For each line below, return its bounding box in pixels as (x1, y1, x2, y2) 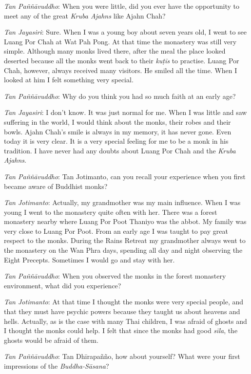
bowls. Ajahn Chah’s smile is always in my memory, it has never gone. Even (4, 126, 232, 136)
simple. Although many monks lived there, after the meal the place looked (4, 46, 226, 56)
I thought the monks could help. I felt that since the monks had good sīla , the (4, 325, 238, 336)
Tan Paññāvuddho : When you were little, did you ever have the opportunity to (4, 1, 240, 11)
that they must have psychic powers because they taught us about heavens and (4, 306, 240, 317)
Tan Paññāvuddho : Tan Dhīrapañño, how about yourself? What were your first (4, 351, 240, 361)
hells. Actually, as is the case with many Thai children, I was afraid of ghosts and (4, 316, 247, 326)
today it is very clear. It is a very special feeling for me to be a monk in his (4, 136, 229, 146)
